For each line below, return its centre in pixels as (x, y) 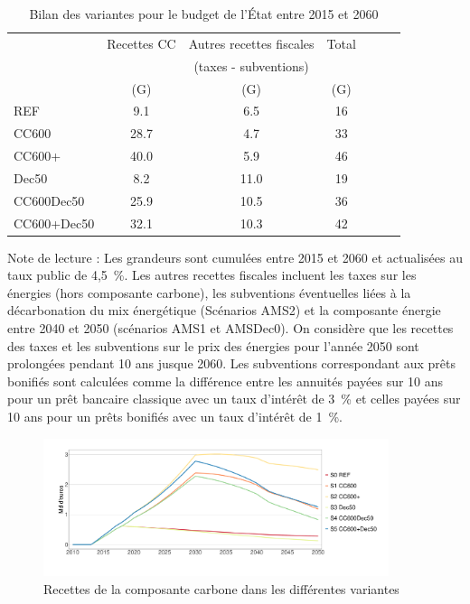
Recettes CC (141, 43)
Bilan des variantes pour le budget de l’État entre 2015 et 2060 (204, 14)
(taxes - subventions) (251, 65)
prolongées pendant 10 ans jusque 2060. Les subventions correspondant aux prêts (232, 363)
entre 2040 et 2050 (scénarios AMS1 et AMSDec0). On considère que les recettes (230, 328)
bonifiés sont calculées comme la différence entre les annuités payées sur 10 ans (226, 381)
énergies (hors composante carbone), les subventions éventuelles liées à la (209, 292)
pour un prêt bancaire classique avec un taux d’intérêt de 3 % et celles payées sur (234, 399)
